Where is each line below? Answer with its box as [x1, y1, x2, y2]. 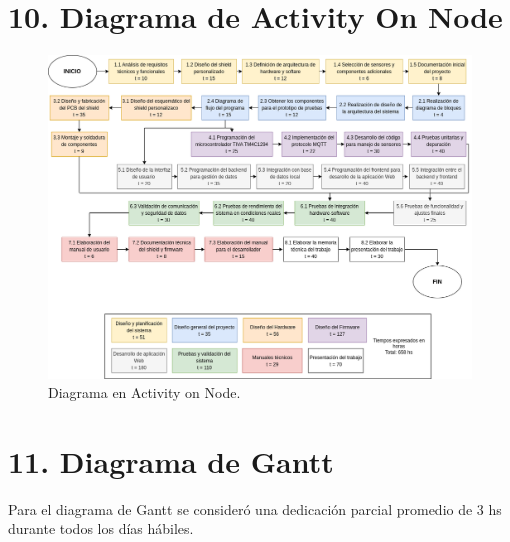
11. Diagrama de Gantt [8, 440, 334, 481]
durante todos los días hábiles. [8, 518, 194, 539]
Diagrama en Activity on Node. [48, 382, 241, 403]
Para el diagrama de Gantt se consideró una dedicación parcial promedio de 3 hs [8, 498, 502, 519]
